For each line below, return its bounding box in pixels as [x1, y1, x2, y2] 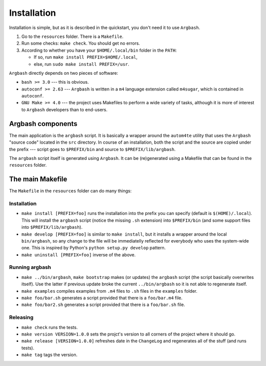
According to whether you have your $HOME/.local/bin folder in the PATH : [21, 47, 177, 53]
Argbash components [9, 120, 77, 128]
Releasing [9, 314, 34, 321]
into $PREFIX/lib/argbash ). [21, 224, 83, 230]
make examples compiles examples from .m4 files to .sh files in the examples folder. [21, 288, 198, 294]
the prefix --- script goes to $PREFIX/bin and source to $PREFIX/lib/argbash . [9, 146, 176, 152]
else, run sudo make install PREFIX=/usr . [33, 61, 130, 67]
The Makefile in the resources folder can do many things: [9, 188, 132, 194]
